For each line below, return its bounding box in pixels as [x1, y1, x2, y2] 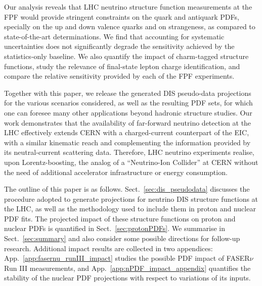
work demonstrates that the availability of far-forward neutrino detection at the [4, 117, 251, 128]
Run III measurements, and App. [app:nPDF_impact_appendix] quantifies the [4, 262, 251, 273]
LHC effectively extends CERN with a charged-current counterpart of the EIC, [4, 127, 249, 138]
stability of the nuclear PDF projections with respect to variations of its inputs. [4, 272, 251, 283]
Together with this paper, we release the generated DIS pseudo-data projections [4, 87, 251, 98]
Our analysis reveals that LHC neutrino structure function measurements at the [4, 2, 252, 12]
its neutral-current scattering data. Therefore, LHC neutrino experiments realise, [4, 147, 254, 157]
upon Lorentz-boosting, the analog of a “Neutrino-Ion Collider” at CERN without [4, 156, 258, 167]
